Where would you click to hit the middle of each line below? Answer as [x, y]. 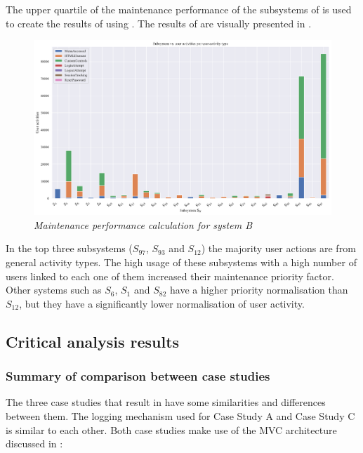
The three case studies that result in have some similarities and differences [166, 402]
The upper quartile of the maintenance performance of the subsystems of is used [179, 9]
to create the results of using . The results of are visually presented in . [159, 23]
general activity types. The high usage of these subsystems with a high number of [181, 262]
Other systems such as [54, 290]
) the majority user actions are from [278, 248]
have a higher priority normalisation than [259, 290]
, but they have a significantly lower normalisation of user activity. [162, 303]
